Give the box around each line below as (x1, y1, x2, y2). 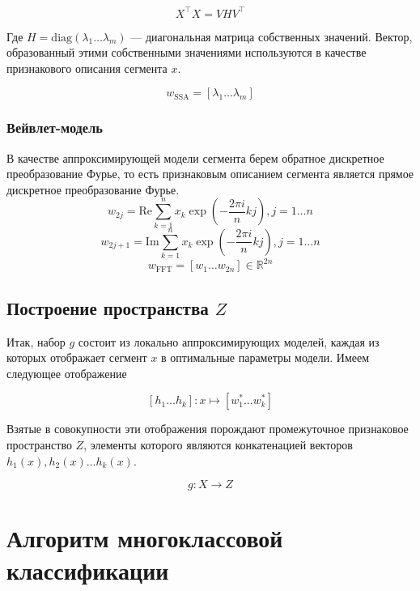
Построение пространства (6, 295, 209, 320)
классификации (6, 553, 169, 586)
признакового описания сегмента (6, 59, 168, 76)
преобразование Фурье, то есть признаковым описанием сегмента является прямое (6, 165, 414, 182)
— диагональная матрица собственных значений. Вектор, (130, 28, 413, 45)
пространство (6, 436, 72, 453)
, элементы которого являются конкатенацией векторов (83, 436, 353, 453)
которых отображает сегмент (6, 349, 147, 366)
